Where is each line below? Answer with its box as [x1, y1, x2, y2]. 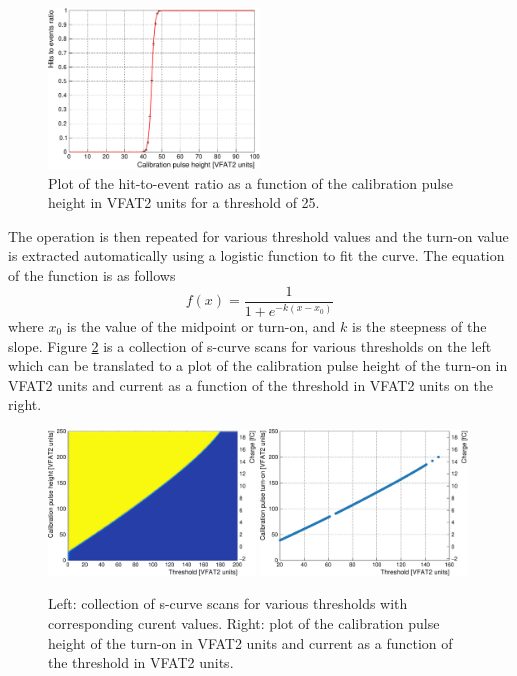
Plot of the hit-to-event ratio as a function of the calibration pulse [48, 172, 453, 193]
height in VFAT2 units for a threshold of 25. [48, 192, 320, 213]
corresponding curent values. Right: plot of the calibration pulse [48, 613, 440, 634]
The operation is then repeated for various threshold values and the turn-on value [8, 225, 509, 246]
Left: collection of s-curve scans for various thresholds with [48, 593, 408, 614]
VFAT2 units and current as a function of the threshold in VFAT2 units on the [8, 374, 494, 395]
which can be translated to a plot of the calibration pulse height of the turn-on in [8, 355, 508, 376]
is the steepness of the [351, 316, 487, 337]
